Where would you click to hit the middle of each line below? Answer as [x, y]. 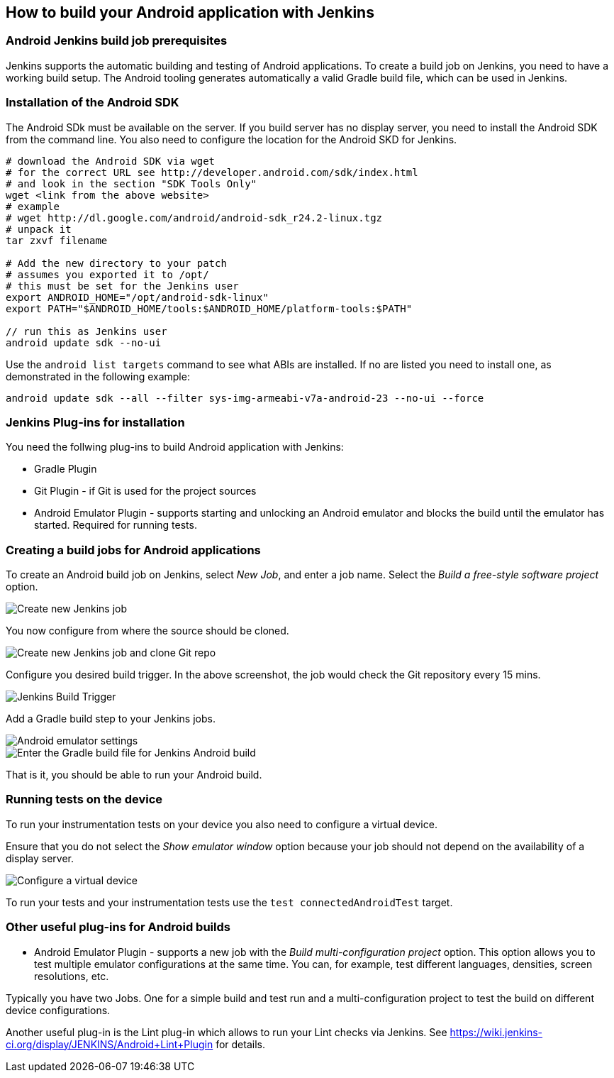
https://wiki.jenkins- [496, 1032]
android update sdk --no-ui [84, 342]
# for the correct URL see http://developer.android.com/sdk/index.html [212, 172]
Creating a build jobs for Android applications [133, 550]
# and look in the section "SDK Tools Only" [132, 183]
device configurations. [58, 1010]
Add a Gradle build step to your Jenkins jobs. [111, 719]
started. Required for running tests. [116, 525]
